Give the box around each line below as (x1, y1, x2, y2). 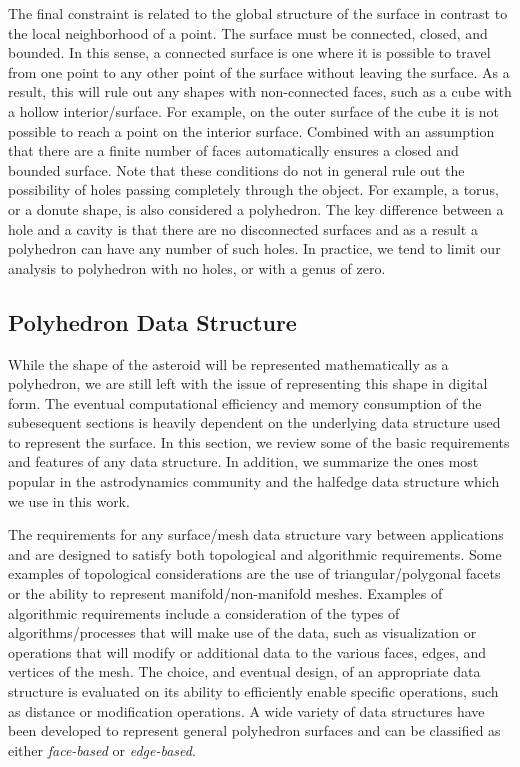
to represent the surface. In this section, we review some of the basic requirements (8, 431, 510, 452)
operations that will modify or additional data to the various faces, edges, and (8, 641, 487, 662)
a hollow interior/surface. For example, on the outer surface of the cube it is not (8, 100, 500, 121)
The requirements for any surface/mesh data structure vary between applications (8, 524, 504, 545)
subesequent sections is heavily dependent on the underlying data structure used (8, 412, 501, 433)
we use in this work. (8, 490, 130, 511)
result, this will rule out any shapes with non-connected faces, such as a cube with (8, 81, 512, 102)
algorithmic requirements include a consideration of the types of (8, 602, 400, 623)
